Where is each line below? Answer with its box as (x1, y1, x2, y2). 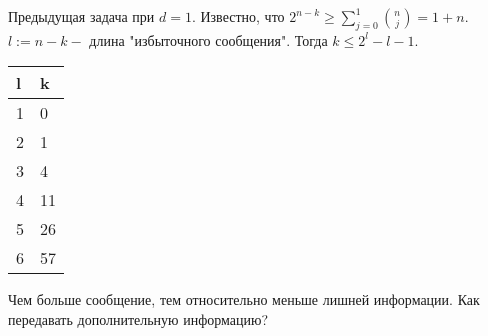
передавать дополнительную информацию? (8, 308, 269, 329)
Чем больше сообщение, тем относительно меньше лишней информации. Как (8, 289, 480, 310)
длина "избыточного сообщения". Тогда (89, 29, 328, 50)
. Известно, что (191, 6, 285, 26)
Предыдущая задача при (8, 6, 155, 26)
